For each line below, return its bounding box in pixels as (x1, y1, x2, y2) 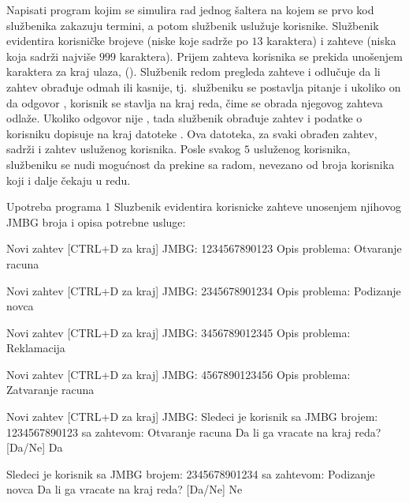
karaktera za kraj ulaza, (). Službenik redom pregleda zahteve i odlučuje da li (6, 63, 381, 80)
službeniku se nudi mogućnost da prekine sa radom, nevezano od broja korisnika (6, 156, 395, 172)
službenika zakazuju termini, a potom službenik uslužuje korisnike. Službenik (6, 17, 379, 33)
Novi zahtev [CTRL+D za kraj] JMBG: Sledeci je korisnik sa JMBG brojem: (6, 408, 378, 425)
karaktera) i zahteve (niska (266, 32, 396, 49)
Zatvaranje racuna (6, 381, 95, 398)
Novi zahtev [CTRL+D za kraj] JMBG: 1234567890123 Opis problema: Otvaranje (6, 240, 402, 257)
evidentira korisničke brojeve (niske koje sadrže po (6, 32, 248, 49)
